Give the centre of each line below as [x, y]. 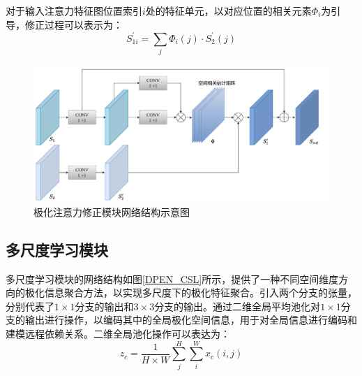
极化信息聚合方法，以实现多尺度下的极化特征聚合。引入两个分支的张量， [191, 292]
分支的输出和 [104, 306]
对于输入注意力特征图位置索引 [74, 10]
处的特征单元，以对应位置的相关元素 [228, 10]
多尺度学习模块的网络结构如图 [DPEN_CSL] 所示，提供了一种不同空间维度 [172, 279]
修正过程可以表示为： [74, 24]
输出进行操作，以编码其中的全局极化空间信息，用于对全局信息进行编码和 [191, 320]
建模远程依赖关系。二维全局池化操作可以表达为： [118, 334]
